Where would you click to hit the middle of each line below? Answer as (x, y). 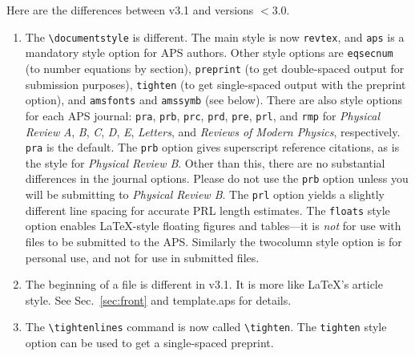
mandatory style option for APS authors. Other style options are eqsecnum (209, 53)
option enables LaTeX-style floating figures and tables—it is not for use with (213, 226)
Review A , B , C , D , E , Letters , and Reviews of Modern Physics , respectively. (213, 131)
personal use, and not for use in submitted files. (142, 257)
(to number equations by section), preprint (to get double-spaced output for (215, 68)
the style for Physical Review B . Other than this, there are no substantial (205, 162)
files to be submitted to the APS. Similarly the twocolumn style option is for (214, 241)
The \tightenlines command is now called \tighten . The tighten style (206, 327)
